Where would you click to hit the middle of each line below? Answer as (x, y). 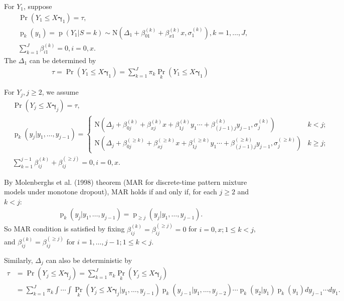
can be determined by (63, 60)
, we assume (60, 92)
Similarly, (19, 260)
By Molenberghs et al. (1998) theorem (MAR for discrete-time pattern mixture (126, 182)
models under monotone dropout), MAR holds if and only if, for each (111, 192)
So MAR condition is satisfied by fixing (64, 229)
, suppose (38, 6)
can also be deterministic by (89, 260)
